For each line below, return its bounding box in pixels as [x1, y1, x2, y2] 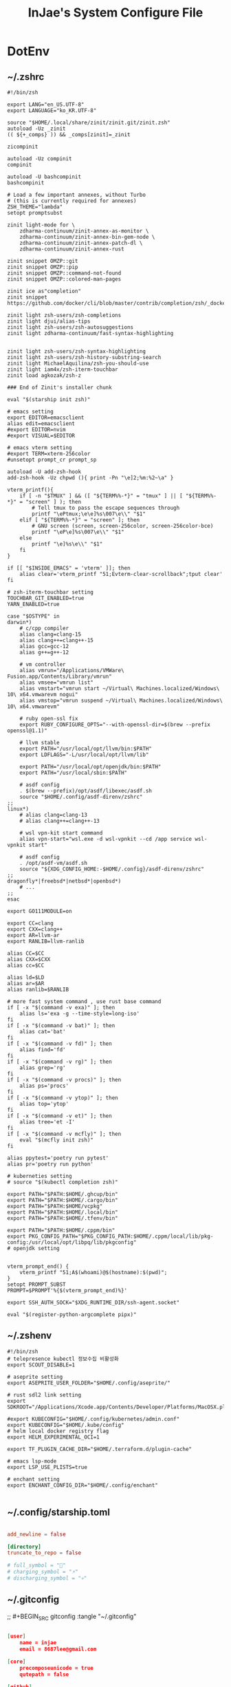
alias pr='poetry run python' [7, 1161, 94, 1168]
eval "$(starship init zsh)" [7, 396, 91, 403]
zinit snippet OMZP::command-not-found [7, 270, 122, 277]
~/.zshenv [7, 1330, 52, 1342]
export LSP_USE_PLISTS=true [7, 1463, 88, 1470]
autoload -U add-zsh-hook [7, 469, 81, 475]
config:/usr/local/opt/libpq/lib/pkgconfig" [7, 1239, 137, 1246]
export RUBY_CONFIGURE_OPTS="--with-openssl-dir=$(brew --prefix [19, 721, 211, 728]
